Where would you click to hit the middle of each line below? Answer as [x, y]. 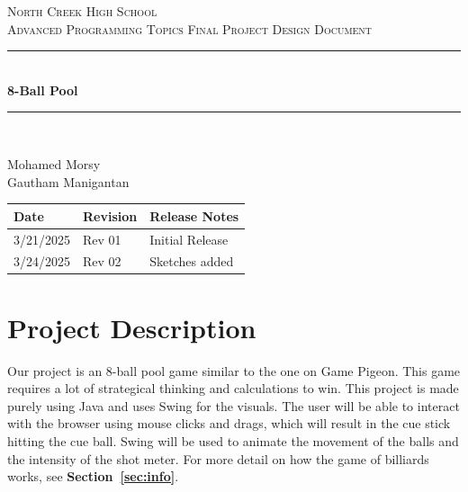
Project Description [132, 327]
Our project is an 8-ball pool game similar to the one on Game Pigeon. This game [234, 370]
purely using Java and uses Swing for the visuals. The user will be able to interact [234, 405]
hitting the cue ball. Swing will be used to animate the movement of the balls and [233, 440]
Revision [110, 215]
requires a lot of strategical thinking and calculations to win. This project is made [233, 388]
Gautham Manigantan [68, 181]
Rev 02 [102, 261]
